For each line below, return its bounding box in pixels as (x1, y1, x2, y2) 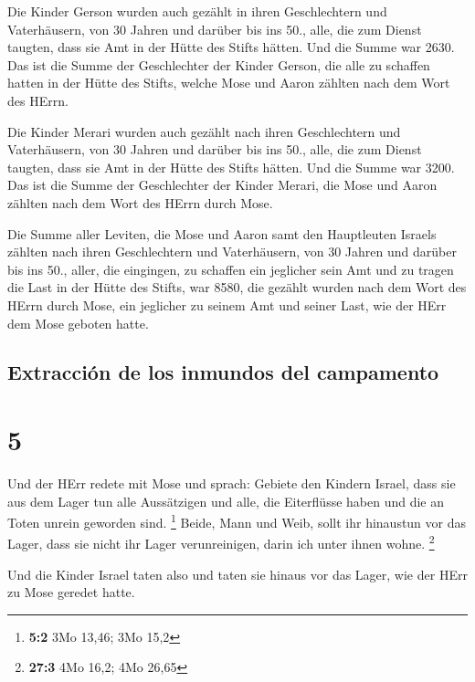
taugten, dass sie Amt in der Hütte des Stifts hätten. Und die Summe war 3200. (7, 157, 455, 176)
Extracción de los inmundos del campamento (7, 358, 439, 386)
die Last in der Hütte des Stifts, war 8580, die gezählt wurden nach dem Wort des (7, 278, 467, 297)
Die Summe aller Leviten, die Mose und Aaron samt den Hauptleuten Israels (7, 224, 437, 243)
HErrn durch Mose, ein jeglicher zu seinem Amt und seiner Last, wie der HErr (7, 295, 447, 314)
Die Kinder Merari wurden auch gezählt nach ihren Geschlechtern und (7, 121, 401, 141)
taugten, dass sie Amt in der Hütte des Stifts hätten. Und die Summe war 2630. (7, 37, 455, 57)
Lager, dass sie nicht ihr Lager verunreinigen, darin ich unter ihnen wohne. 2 (7, 531, 435, 553)
